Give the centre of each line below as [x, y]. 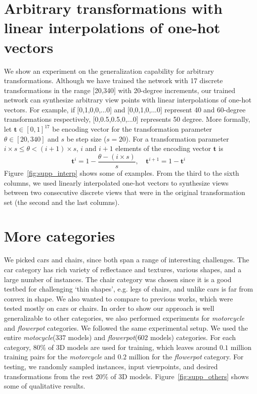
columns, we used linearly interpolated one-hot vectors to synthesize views [116, 182]
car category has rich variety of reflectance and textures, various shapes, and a [123, 269]
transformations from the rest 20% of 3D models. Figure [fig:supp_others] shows [127, 376]
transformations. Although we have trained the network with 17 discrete [113, 80]
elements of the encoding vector [163, 148]
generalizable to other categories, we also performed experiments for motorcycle [124, 318]
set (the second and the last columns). [62, 202]
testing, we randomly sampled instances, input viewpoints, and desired [111, 366]
